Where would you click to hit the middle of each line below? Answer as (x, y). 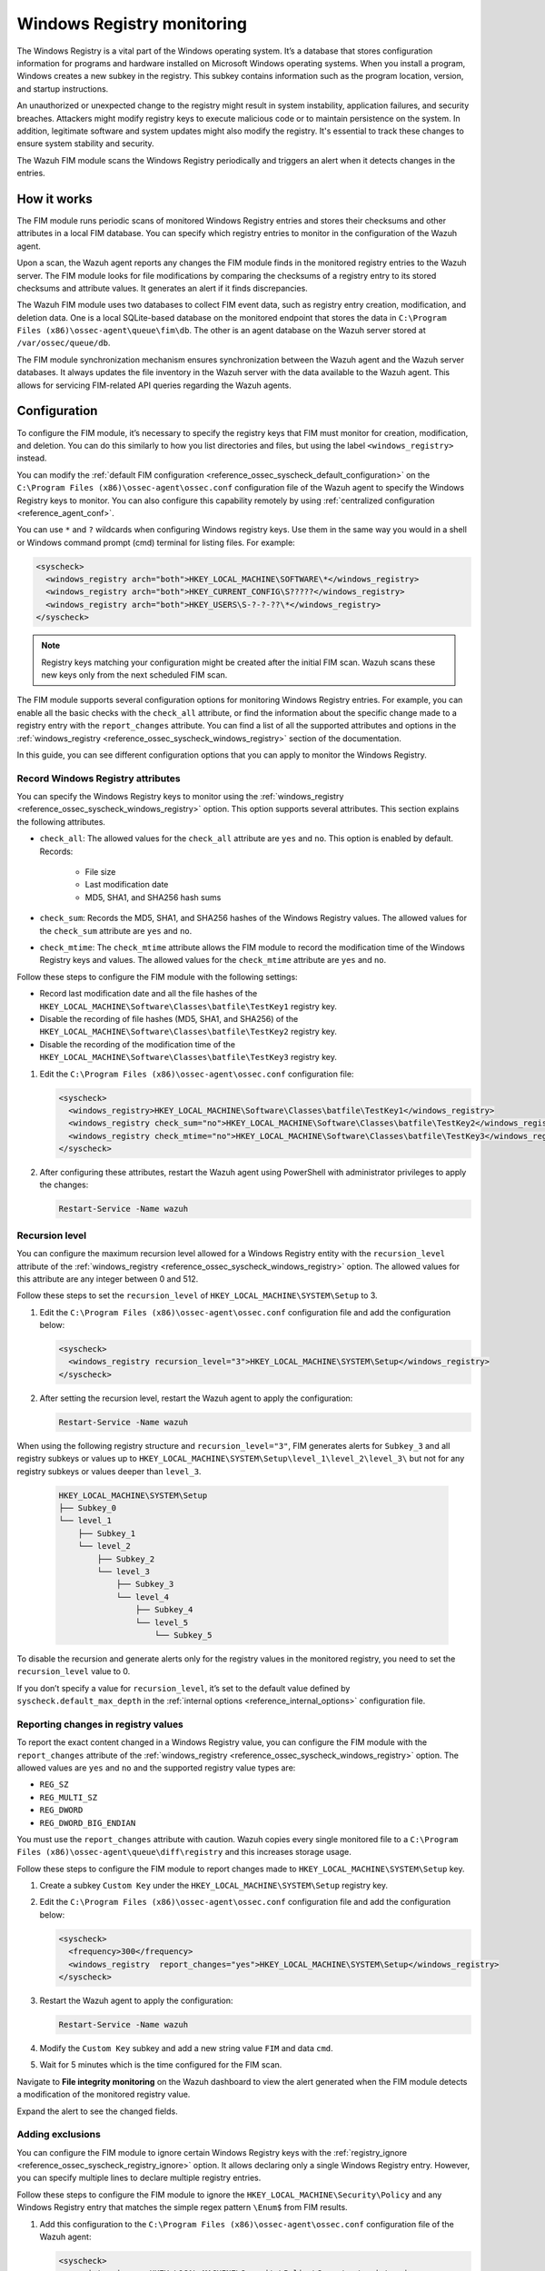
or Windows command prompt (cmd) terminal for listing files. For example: (156, 542)
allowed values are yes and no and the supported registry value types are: (156, 1768)
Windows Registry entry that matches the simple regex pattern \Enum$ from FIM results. (183, 2207)
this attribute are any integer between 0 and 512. (108, 1279)
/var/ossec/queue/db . (64, 343)
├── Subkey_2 (126, 1559)
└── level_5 (162, 1622)
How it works (54, 198)
